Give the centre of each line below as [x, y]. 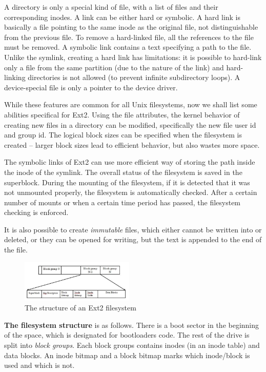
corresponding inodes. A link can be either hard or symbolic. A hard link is [122, 17]
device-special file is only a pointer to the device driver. [91, 87]
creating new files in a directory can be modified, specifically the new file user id [130, 124]
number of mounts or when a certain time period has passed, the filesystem [122, 202]
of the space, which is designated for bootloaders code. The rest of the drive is [127, 335]
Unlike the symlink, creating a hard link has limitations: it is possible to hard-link [133, 57]
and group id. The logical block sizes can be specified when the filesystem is [123, 135]
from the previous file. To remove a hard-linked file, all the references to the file [129, 37]
